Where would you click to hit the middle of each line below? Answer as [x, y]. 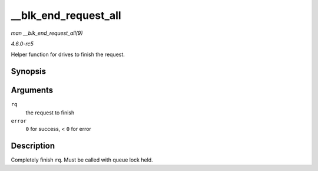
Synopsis [29, 72]
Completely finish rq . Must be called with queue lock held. [82, 160]
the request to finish [50, 113]
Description [33, 146]
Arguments [32, 91]
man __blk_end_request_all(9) [47, 33]
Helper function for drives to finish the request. [68, 55]
